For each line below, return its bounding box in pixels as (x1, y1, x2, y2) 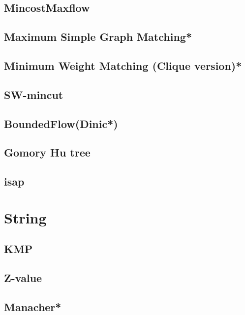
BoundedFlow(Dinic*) (4, 116, 118, 131)
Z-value (4, 270, 42, 285)
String (4, 207, 47, 227)
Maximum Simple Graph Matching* (4, 29, 192, 44)
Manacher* (4, 299, 61, 314)
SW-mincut (4, 87, 63, 102)
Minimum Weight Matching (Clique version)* (4, 58, 242, 73)
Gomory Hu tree (4, 145, 91, 160)
